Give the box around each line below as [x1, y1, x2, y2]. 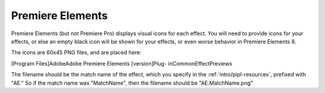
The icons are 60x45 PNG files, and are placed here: [11, 49, 141, 56]
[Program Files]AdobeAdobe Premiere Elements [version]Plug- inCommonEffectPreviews [11, 60, 233, 67]
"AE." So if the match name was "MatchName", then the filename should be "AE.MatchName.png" [11, 79, 253, 86]
